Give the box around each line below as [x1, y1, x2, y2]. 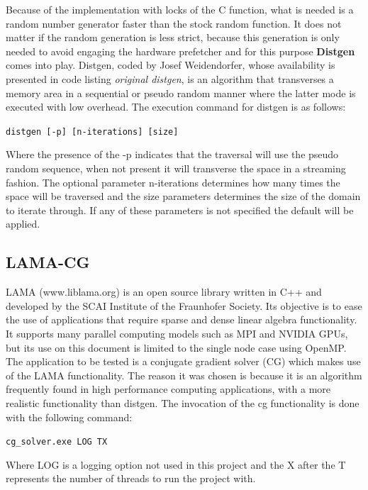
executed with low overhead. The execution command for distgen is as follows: [6, 99, 346, 114]
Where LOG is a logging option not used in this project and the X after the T [6, 457, 346, 472]
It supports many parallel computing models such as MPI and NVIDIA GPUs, [6, 325, 348, 340]
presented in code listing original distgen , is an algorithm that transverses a [6, 71, 334, 86]
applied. [6, 216, 40, 231]
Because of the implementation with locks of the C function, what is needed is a [6, 2, 354, 16]
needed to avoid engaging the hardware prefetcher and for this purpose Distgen [6, 43, 355, 58]
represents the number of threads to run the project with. [6, 471, 256, 486]
